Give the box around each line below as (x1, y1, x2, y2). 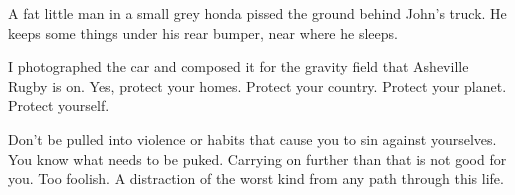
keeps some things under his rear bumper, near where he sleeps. (8, 22, 398, 43)
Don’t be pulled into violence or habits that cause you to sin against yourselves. (8, 128, 497, 149)
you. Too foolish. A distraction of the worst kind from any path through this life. (8, 168, 504, 189)
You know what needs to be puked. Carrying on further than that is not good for (8, 148, 507, 169)
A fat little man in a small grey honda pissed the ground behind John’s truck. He (8, 3, 507, 23)
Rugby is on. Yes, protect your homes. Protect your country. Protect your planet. (8, 75, 507, 96)
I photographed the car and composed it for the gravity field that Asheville (8, 56, 469, 77)
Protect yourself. (8, 95, 110, 116)
